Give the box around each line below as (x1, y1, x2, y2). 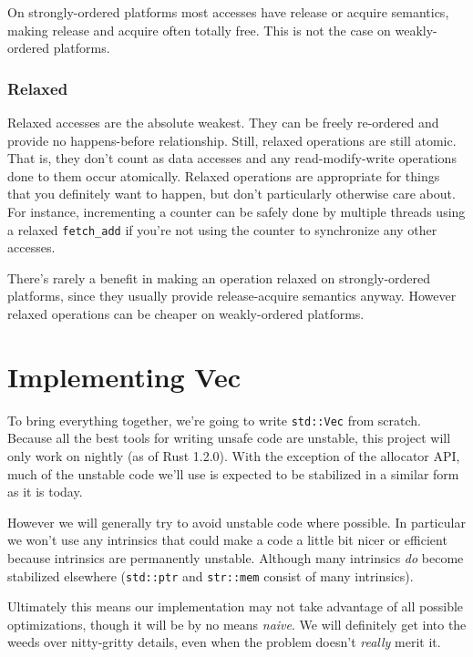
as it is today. (7, 482, 83, 501)
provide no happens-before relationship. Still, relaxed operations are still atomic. (7, 130, 457, 149)
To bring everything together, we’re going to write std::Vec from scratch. (7, 410, 421, 429)
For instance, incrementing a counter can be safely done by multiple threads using (7, 201, 466, 221)
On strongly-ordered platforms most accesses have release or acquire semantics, (7, 3, 449, 21)
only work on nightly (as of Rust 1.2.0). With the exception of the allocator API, (7, 446, 460, 465)
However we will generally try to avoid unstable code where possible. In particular (7, 512, 466, 531)
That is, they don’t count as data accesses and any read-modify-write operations (7, 149, 457, 168)
